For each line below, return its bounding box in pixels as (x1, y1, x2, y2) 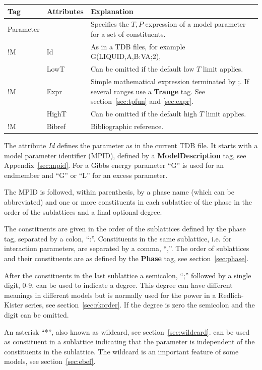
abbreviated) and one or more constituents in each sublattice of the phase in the (4, 197, 252, 207)
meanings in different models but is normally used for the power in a (4, 289, 216, 300)
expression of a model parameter (145, 19, 246, 29)
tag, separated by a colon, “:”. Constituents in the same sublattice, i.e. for (4, 233, 232, 243)
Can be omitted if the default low (90, 64, 194, 74)
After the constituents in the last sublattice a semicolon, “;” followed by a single (4, 270, 251, 280)
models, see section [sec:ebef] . (4, 356, 96, 366)
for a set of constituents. (90, 28, 166, 39)
